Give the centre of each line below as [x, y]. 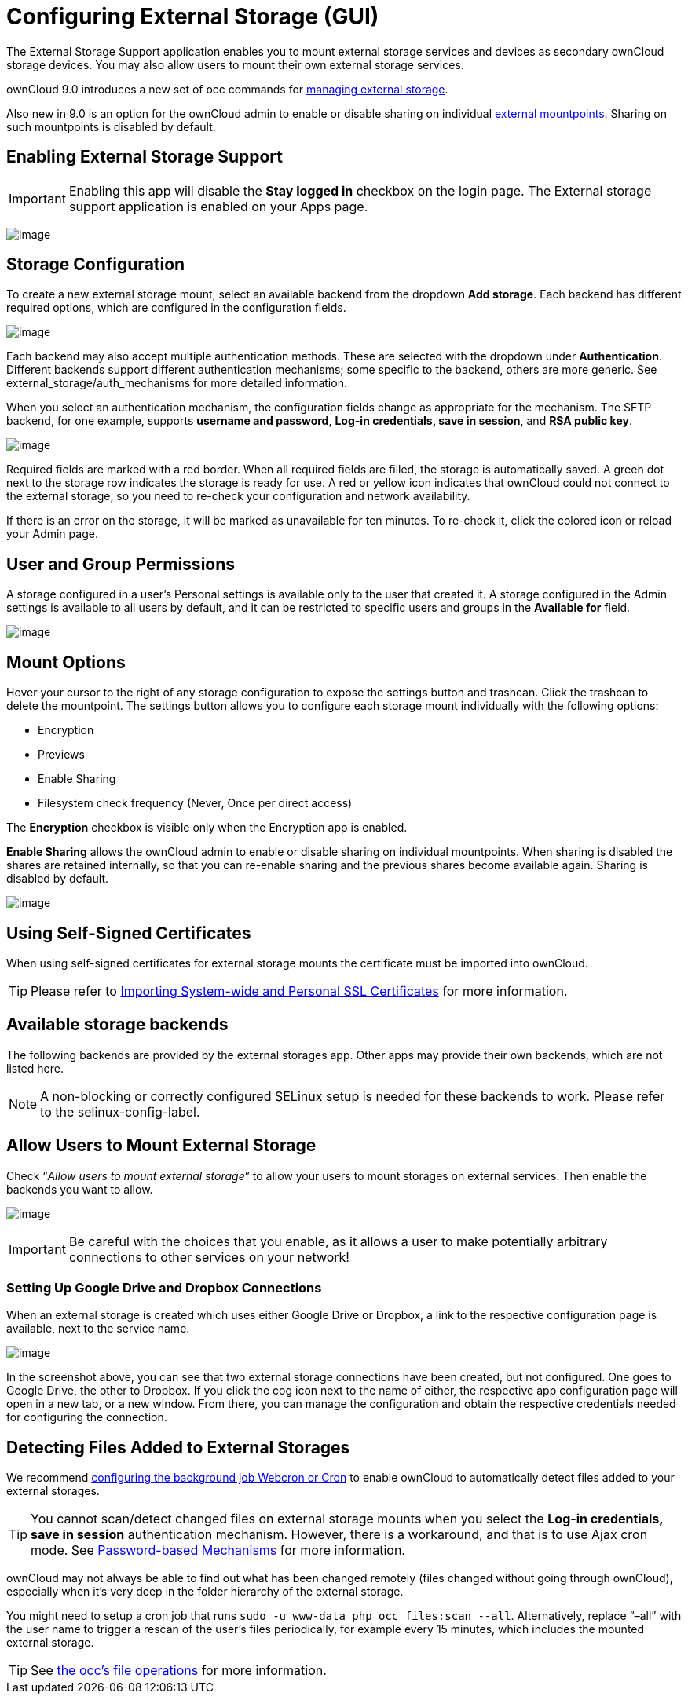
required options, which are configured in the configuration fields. [176, 308]
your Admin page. [52, 534]
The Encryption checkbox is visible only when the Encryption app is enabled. [207, 828]
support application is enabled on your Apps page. [218, 206]
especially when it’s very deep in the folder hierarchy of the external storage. [205, 1592]
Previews [61, 755]
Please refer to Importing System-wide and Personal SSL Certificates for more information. [299, 991]
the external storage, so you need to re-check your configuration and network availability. [238, 496]
